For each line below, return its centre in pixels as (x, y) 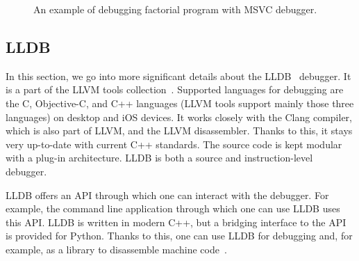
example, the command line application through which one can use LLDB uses (173, 208)
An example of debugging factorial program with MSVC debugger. (175, 9)
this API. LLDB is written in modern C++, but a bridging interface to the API (176, 222)
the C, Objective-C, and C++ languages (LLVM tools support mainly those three (180, 103)
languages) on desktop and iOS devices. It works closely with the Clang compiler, (179, 117)
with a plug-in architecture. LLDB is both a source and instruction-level (159, 158)
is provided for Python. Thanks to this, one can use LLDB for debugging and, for (179, 236)
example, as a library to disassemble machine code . (116, 249)
